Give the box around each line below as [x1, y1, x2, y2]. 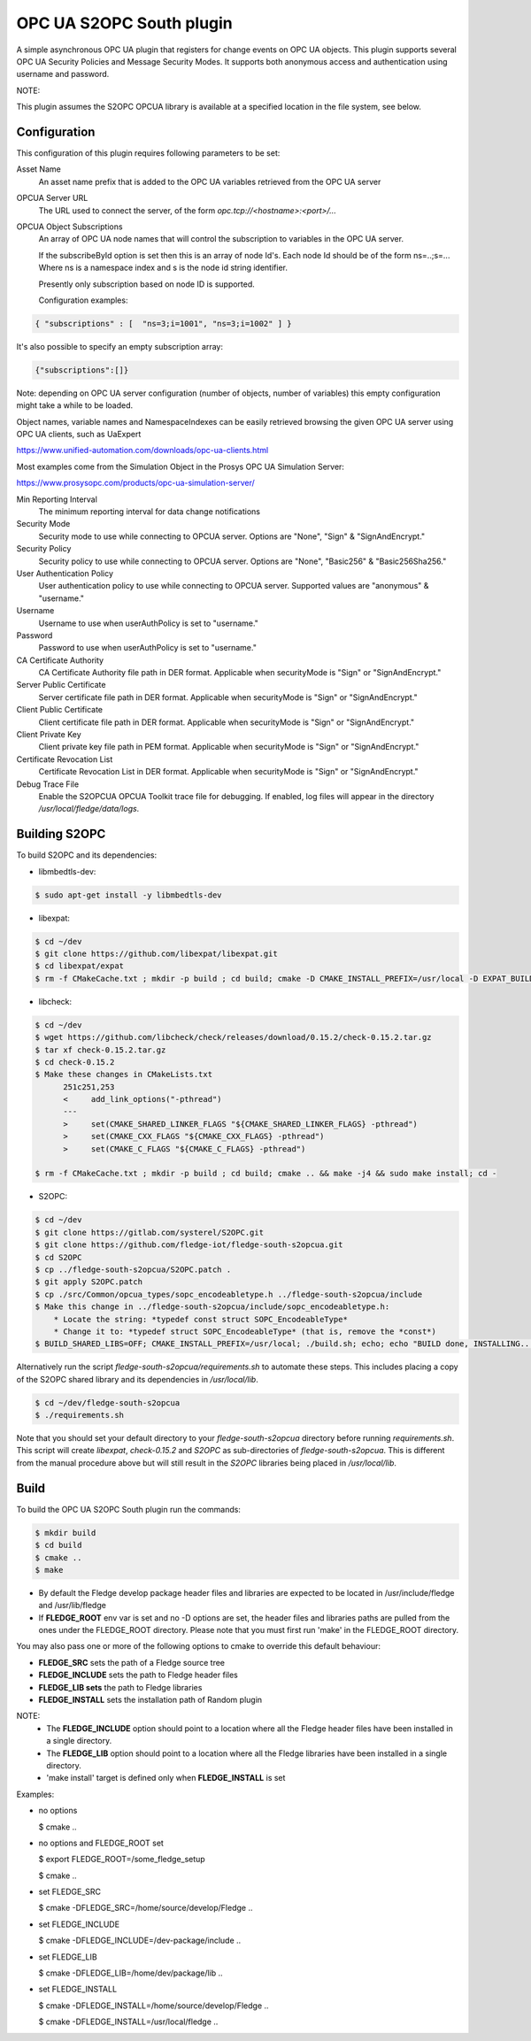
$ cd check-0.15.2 [35, 1057, 115, 1067]
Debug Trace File [16, 779, 80, 789]
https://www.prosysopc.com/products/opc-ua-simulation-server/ [16, 478, 256, 489]
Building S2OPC [16, 827, 106, 842]
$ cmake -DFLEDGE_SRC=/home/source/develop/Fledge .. [38, 1903, 253, 1914]
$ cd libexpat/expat [35, 961, 124, 971]
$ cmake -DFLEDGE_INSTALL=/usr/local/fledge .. [38, 2016, 219, 2027]
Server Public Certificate [16, 680, 106, 690]
